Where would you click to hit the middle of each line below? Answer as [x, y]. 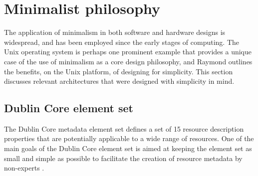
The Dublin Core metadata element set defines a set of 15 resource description [124, 128]
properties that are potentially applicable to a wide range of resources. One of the [129, 138]
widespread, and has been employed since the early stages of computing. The [122, 42]
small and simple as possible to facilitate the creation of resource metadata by [123, 158]
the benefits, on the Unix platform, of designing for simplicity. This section [119, 71]
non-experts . [24, 168]
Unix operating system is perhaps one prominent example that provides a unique [128, 52]
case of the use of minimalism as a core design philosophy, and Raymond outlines [128, 61]
